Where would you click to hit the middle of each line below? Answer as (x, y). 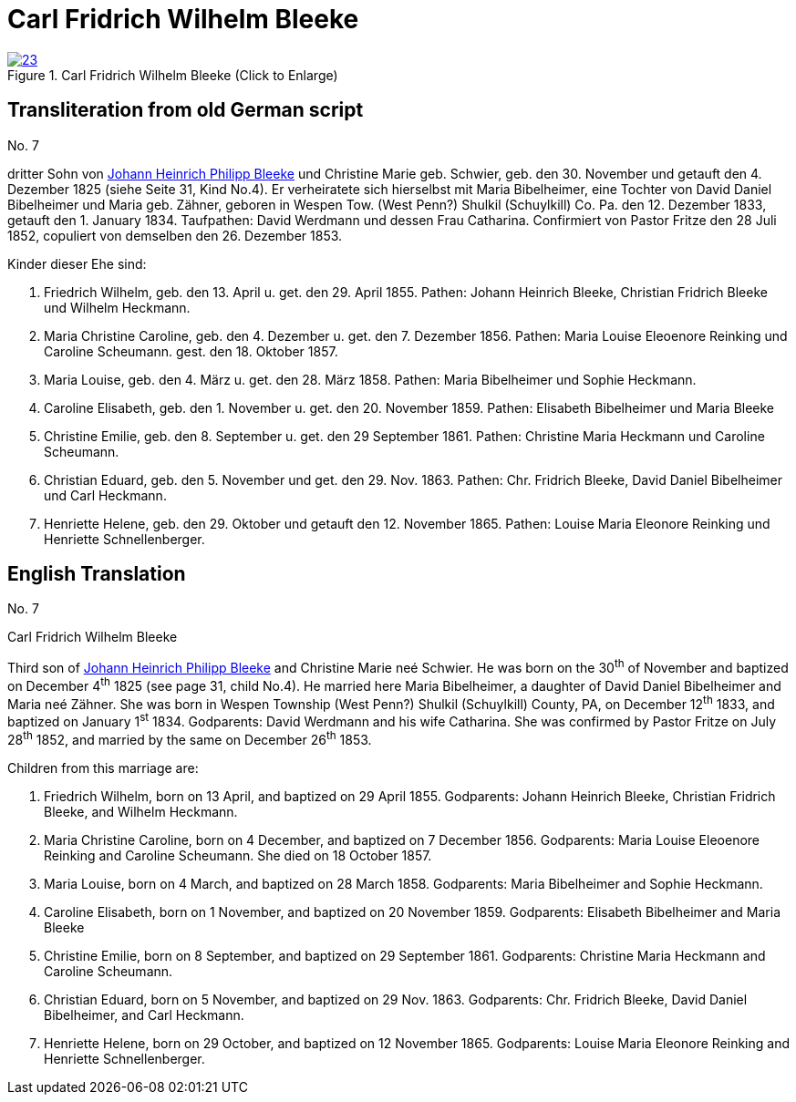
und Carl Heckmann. (105, 495)
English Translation (97, 574)
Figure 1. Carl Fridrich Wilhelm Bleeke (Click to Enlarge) (173, 75)
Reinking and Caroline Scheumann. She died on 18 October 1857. (238, 855)
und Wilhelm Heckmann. (117, 307)
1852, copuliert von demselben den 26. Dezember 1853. (175, 235)
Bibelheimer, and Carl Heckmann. (144, 1014)
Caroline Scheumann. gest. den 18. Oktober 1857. (191, 351)
